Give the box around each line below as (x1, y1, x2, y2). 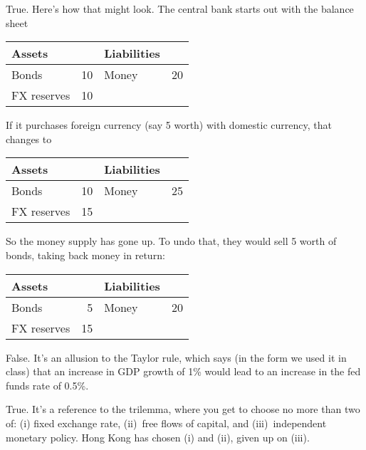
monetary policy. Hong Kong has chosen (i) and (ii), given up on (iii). (6, 429, 310, 444)
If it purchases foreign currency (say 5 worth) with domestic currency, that (6, 117, 332, 132)
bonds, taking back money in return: (6, 247, 165, 262)
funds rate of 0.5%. (6, 377, 89, 392)
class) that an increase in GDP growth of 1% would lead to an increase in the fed (6, 364, 361, 379)
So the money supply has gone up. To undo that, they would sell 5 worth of (6, 234, 337, 248)
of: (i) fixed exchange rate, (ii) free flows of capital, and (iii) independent (6, 415, 327, 430)
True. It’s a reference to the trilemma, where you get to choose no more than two (6, 402, 360, 417)
